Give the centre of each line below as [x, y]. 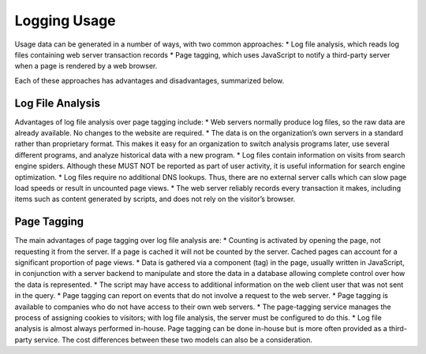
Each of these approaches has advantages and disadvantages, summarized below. [149, 80]
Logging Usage [65, 20]
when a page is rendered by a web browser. [86, 66]
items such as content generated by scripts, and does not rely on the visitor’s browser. [155, 199]
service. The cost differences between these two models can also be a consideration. [173, 340]
